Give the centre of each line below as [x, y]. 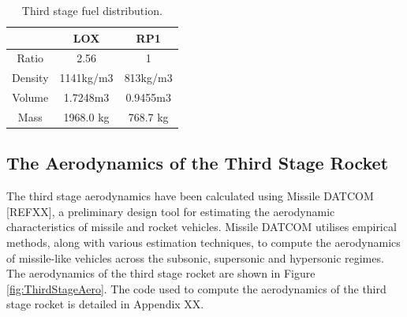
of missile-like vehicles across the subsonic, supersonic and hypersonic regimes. [195, 257]
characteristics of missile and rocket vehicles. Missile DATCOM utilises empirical [202, 227]
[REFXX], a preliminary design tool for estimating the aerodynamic [171, 211]
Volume [30, 97]
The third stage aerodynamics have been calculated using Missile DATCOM [190, 196]
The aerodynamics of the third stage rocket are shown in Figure [161, 273]
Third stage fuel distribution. [92, 10]
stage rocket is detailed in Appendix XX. [105, 304]
